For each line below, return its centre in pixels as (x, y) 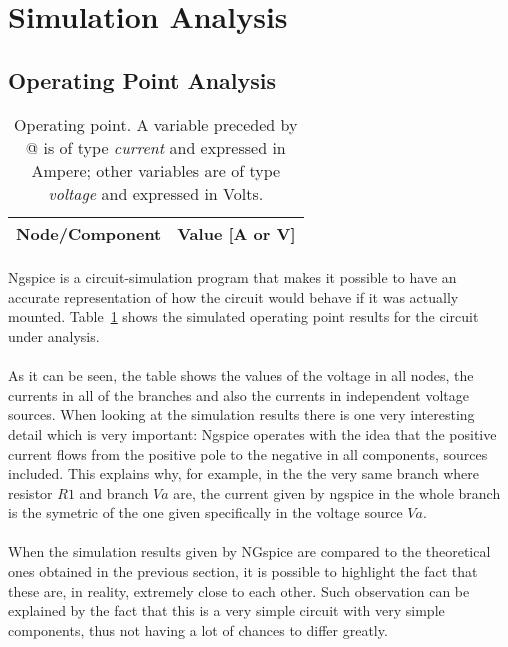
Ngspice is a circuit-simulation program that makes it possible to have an (232, 277)
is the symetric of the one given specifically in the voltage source (205, 512)
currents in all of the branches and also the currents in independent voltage (238, 394)
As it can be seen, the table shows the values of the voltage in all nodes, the (241, 375)
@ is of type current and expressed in (155, 147)
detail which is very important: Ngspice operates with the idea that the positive (252, 433)
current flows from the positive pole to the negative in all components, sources (248, 453)
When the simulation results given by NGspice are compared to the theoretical (249, 551)
